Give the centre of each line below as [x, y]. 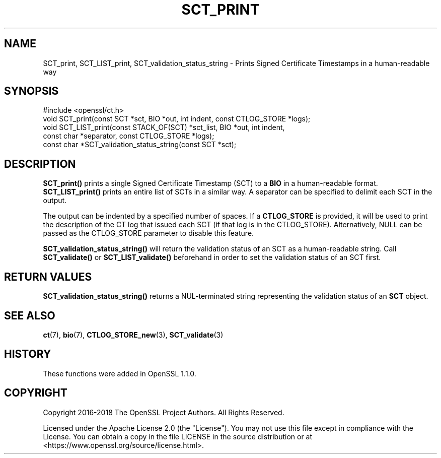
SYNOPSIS [31, 91]
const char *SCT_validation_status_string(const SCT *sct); [140, 145]
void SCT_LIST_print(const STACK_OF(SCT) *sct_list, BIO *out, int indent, [164, 127]
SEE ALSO [30, 315]
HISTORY [28, 354]
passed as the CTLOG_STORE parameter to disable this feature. [149, 233]
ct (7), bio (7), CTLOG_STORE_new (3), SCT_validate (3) [133, 335]
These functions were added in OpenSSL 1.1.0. [120, 373]
